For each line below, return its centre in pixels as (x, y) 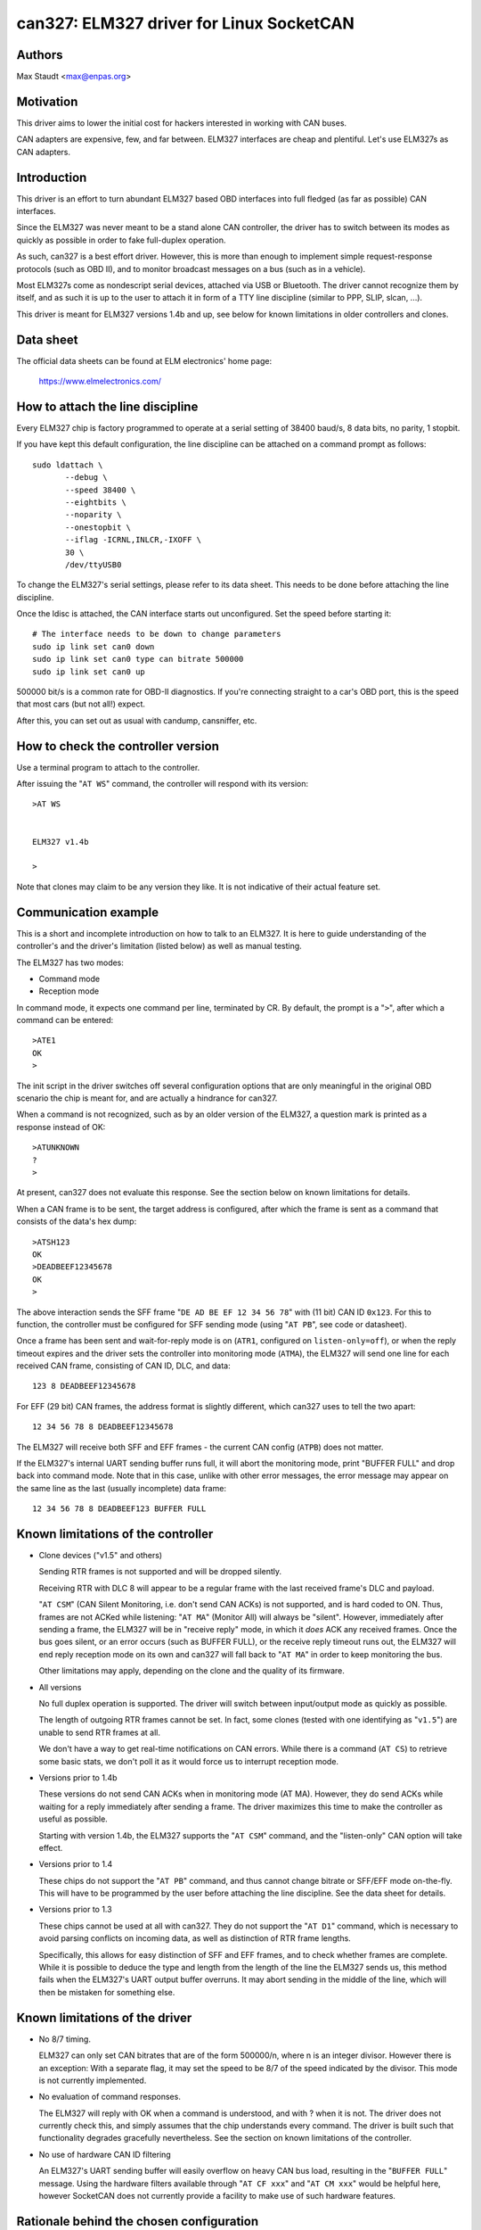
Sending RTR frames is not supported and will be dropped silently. (160, 1572)
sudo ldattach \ (68, 465)
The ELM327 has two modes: (70, 962)
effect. (51, 1847)
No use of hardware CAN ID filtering (105, 2154)
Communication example (88, 912)
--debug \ (86, 478)
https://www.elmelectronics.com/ (100, 381)
